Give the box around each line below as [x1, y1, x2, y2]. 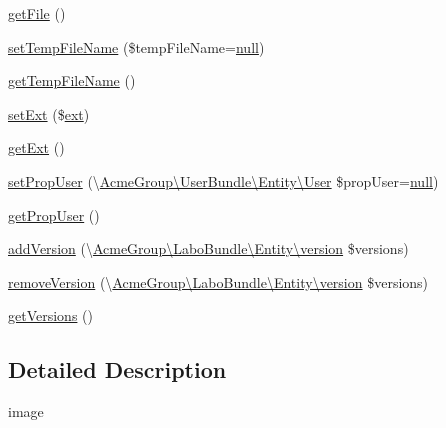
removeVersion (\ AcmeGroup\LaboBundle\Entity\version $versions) [8, 271, 429, 292]
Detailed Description [8, 354, 227, 385]
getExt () [8, 137, 65, 158]
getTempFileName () [8, 70, 136, 91]
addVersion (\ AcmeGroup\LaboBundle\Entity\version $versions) [8, 238, 409, 259]
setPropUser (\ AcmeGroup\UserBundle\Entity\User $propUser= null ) [8, 170, 439, 191]
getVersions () [8, 305, 93, 326]
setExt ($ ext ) [8, 103, 90, 124]
